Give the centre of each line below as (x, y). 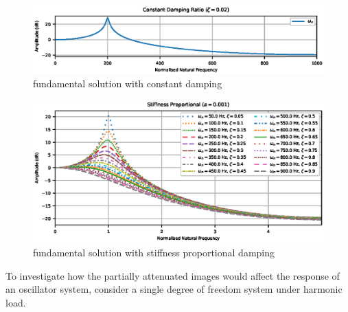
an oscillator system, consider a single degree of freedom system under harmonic (174, 289)
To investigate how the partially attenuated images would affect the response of (173, 275)
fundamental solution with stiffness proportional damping (154, 252)
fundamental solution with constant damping (128, 83)
